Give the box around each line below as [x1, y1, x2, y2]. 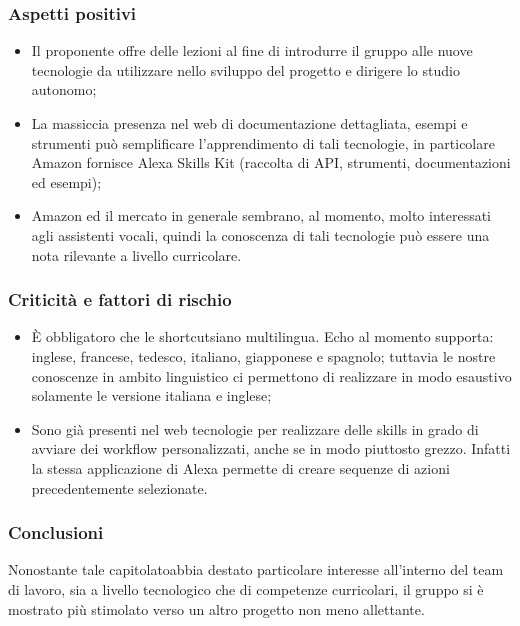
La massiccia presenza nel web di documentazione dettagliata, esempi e [31, 113, 468, 133]
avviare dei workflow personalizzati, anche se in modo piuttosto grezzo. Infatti [31, 438, 511, 459]
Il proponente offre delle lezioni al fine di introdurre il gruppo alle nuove [31, 40, 473, 61]
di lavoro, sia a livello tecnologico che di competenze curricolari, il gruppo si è [8, 578, 484, 599]
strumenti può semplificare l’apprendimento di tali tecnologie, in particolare [31, 132, 495, 153]
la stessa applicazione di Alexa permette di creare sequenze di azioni [31, 457, 450, 478]
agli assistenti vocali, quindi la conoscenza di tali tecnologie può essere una [31, 224, 490, 245]
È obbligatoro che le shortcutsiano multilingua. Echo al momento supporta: [31, 326, 494, 347]
